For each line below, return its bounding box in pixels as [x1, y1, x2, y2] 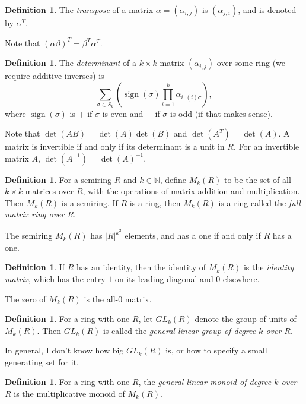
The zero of [5, 292, 46, 305]
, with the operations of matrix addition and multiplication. [82, 185, 300, 197]
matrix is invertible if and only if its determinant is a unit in [5, 140, 225, 153]
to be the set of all [224, 173, 291, 185]
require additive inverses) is [5, 70, 104, 82]
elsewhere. [223, 272, 260, 285]
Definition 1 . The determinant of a [5, 56, 137, 69]
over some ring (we [216, 56, 286, 69]
